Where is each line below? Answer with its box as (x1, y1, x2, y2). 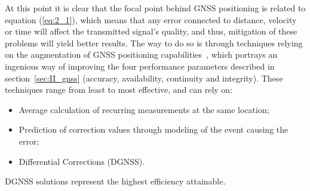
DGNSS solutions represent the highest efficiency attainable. (5, 175, 226, 187)
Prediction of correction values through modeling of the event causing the (19, 123, 288, 136)
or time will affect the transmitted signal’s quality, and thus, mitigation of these (5, 25, 297, 37)
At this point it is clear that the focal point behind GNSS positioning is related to (5, 2, 306, 14)
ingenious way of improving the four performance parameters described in (5, 60, 275, 72)
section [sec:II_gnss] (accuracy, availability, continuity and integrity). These (5, 71, 283, 84)
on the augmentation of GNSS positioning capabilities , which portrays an (5, 48, 278, 61)
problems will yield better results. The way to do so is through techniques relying (5, 36, 303, 49)
